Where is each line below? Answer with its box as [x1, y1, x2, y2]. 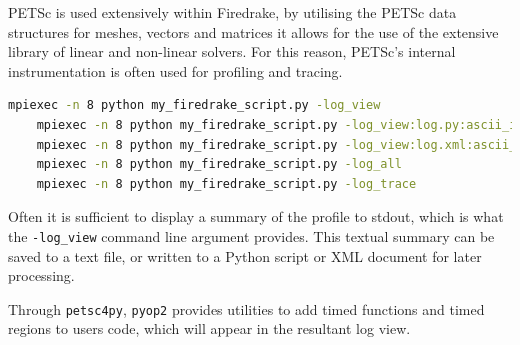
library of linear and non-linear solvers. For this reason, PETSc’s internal [8, 41, 456, 62]
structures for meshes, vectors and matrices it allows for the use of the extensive [8, 21, 499, 42]
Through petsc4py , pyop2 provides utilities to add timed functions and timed [8, 298, 485, 319]
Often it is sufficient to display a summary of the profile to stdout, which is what [8, 206, 504, 227]
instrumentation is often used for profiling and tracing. [8, 60, 343, 81]
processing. [8, 265, 75, 286]
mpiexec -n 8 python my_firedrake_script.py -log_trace [36, 176, 417, 191]
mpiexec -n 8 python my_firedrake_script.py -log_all [36, 157, 402, 172]
